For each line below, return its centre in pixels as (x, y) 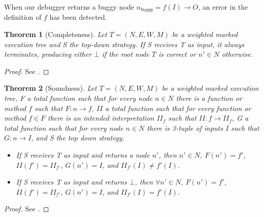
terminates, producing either (48, 54)
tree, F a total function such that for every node (78, 98)
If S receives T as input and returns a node (83, 154)
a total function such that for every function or (178, 108)
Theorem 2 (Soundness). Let (50, 88)
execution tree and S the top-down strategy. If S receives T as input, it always (124, 44)
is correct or (177, 54)
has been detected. (78, 17)
